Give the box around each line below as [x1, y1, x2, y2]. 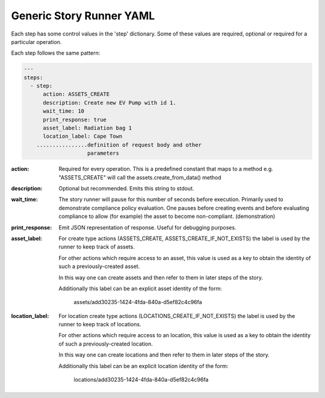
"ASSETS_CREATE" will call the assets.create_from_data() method [58, 173, 222, 181]
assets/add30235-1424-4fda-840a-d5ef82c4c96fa [73, 299, 202, 306]
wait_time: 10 [43, 108, 84, 114]
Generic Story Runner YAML [11, 9, 155, 22]
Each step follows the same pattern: [11, 49, 101, 57]
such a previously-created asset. [58, 263, 140, 270]
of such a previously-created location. [58, 340, 153, 347]
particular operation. [11, 38, 62, 45]
